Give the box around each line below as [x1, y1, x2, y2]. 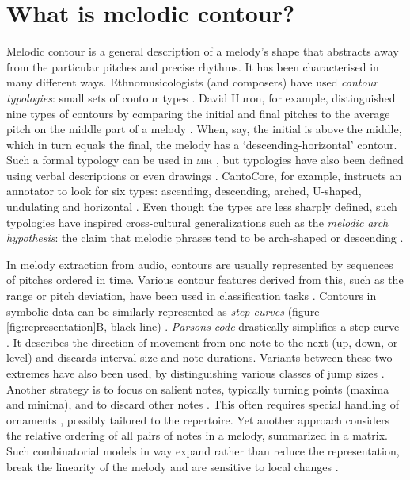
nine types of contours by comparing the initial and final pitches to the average [6, 105, 390, 121]
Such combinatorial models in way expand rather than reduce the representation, [6, 442, 400, 459]
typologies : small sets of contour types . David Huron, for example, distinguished [6, 89, 396, 106]
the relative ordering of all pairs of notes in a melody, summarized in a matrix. [6, 427, 388, 444]
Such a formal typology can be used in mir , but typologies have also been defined [6, 152, 404, 168]
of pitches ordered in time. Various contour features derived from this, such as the [6, 271, 404, 288]
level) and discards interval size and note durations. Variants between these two [6, 349, 393, 366]
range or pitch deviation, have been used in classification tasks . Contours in [6, 287, 377, 304]
